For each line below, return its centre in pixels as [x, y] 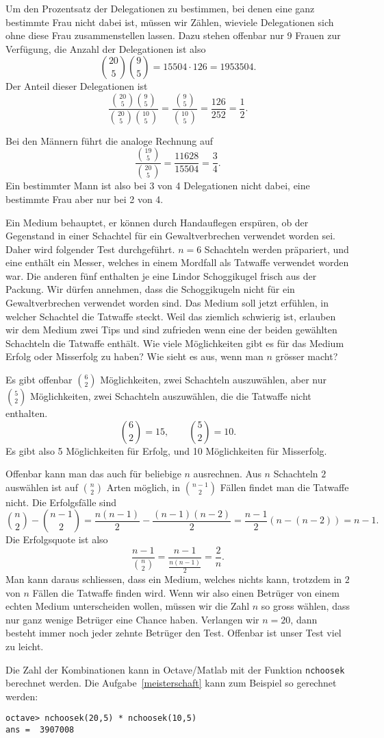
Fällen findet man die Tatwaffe [284, 487]
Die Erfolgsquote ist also [57, 539]
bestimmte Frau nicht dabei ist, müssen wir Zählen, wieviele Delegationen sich [170, 22]
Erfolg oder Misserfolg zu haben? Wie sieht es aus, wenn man [135, 356]
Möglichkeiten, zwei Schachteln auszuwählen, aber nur [213, 380]
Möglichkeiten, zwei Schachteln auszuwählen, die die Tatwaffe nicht [171, 396]
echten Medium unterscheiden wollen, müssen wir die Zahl [128, 606]
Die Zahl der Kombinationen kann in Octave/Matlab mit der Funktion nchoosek [175, 669]
